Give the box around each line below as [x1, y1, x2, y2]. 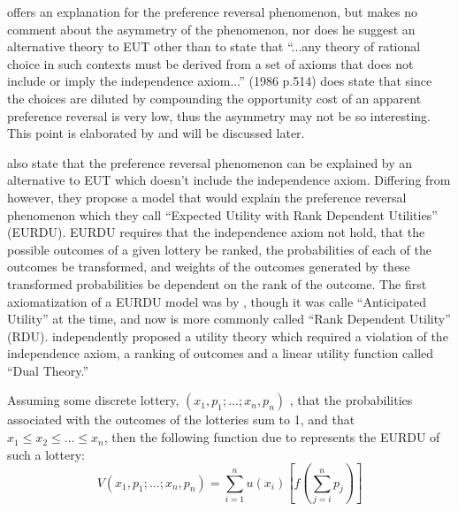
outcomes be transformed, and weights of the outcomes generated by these [7, 257, 410, 276]
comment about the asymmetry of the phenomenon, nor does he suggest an [7, 19, 416, 38]
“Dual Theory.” [7, 361, 89, 379]
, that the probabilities [289, 391, 413, 409]
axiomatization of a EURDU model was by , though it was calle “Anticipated [7, 292, 427, 310]
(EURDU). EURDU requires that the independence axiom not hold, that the [7, 223, 425, 241]
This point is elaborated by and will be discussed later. [7, 124, 305, 142]
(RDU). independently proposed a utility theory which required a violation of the [7, 326, 448, 345]
